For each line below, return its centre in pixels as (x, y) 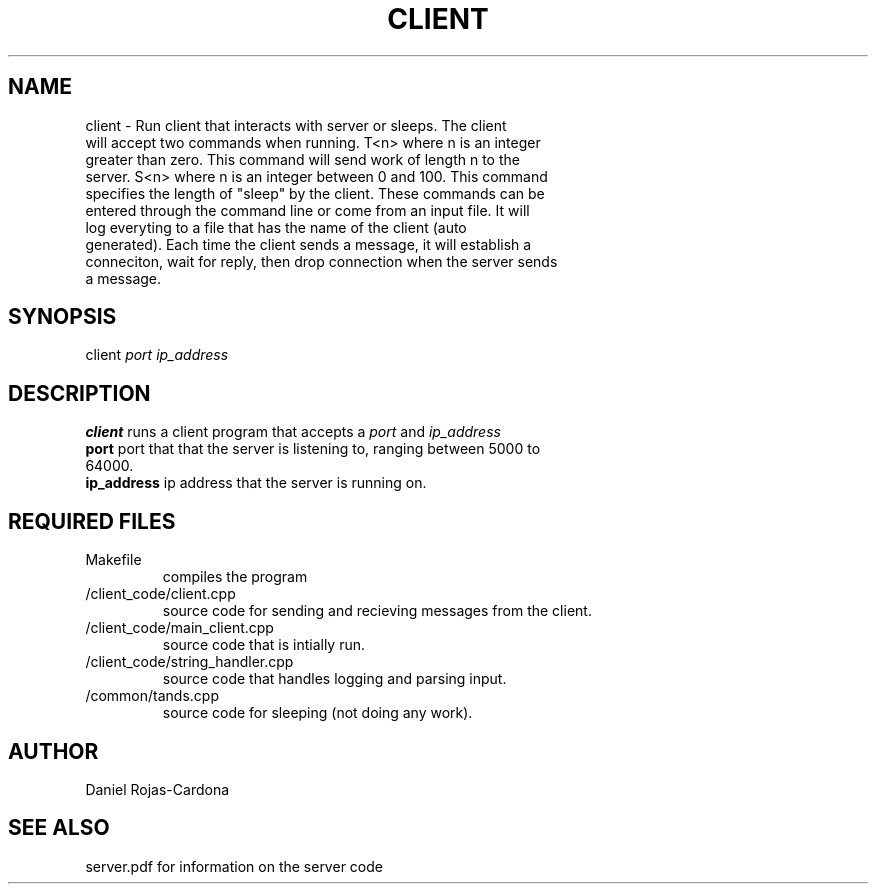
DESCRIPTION (79, 393)
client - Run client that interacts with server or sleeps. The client (296, 125)
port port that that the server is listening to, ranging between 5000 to (313, 449)
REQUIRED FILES (92, 521)
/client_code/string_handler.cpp (189, 662)
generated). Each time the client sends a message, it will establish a (308, 244)
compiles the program (235, 577)
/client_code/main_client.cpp (179, 628)
